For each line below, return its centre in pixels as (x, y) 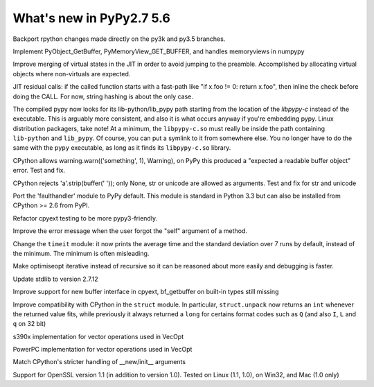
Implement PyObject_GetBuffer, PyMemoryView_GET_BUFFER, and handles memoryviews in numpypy (159, 51)
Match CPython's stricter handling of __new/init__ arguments (99, 362)
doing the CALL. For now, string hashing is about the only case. (103, 96)
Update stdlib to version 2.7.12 (55, 279)
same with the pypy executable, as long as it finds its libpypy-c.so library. (122, 148)
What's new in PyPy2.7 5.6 (92, 18)
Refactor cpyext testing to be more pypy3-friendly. (85, 218)
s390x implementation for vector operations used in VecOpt (98, 336)
